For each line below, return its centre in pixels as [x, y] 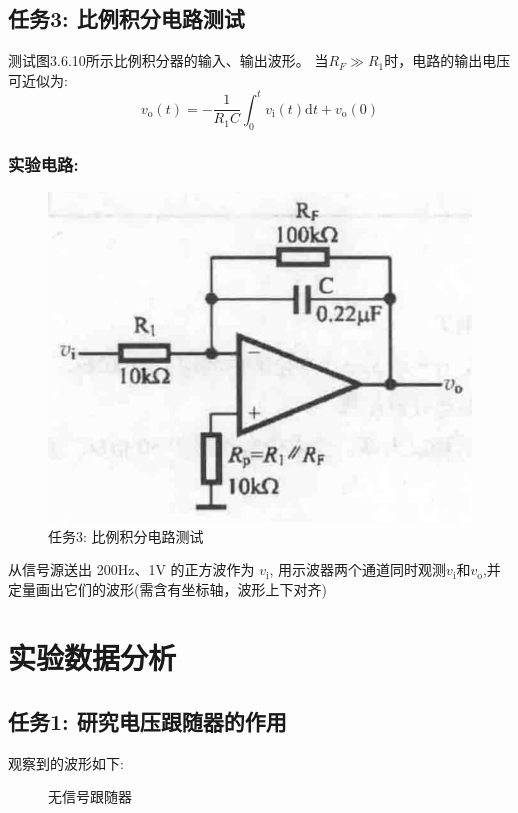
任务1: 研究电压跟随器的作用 [147, 721]
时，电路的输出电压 [447, 60]
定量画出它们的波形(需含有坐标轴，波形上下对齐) [167, 588]
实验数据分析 [92, 657]
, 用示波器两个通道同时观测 [358, 569]
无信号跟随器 [90, 796]
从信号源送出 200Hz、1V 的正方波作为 [131, 569]
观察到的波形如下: [66, 762]
